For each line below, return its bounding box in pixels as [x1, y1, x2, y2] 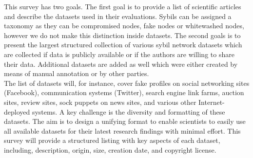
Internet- [198, 97, 225, 107]
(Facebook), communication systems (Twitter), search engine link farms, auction [4, 87, 244, 98]
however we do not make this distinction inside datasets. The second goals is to [4, 30, 241, 40]
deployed [4, 106, 30, 117]
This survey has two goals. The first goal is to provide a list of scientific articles [4, 1, 241, 11]
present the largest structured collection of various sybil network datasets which [4, 39, 242, 50]
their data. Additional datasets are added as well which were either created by [4, 59, 238, 69]
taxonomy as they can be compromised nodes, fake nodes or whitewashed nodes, [4, 20, 244, 31]
